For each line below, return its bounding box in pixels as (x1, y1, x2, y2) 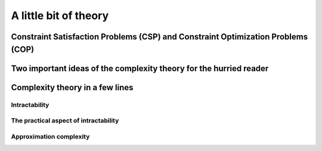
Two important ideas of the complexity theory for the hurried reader (11, 63, 269, 73)
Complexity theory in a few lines (11, 82, 134, 93)
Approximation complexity (11, 132, 90, 140)
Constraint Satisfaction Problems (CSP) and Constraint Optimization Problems (11, 32, 308, 42)
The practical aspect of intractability (11, 116, 119, 125)
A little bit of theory (11, 9, 109, 22)
